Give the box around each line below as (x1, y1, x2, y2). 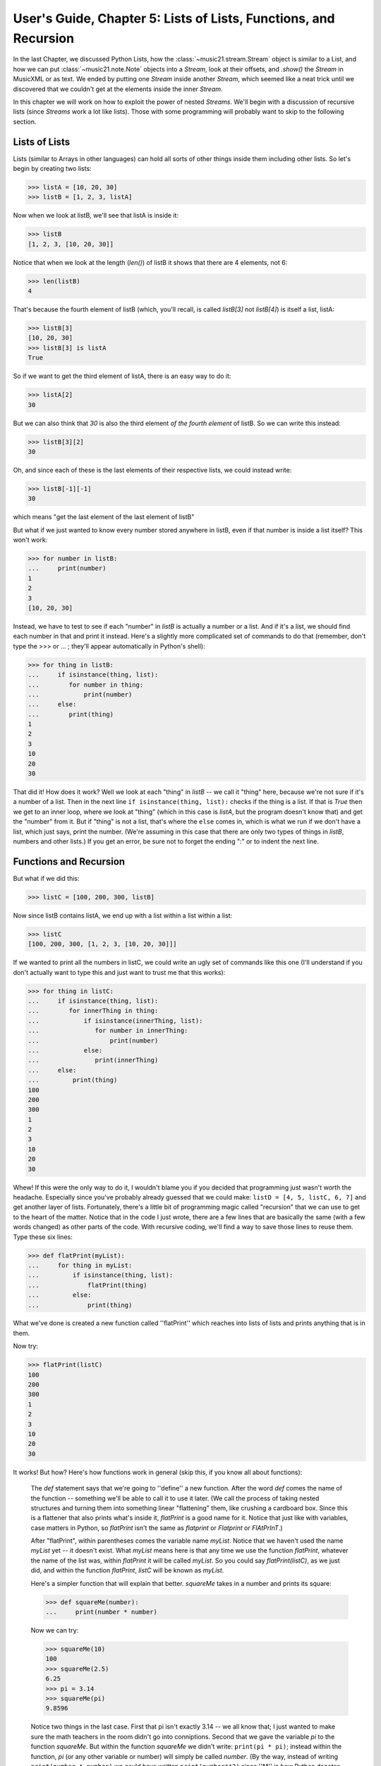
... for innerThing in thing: (28, 1007, 159, 1015)
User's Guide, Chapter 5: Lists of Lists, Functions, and (13, 11, 335, 26)
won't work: (13, 535, 48, 544)
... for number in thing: (28, 680, 144, 689)
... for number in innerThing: (28, 1026, 188, 1035)
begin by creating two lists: (13, 164, 92, 172)
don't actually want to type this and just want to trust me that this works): (13, 968, 226, 976)
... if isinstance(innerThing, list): (28, 1017, 203, 1024)
